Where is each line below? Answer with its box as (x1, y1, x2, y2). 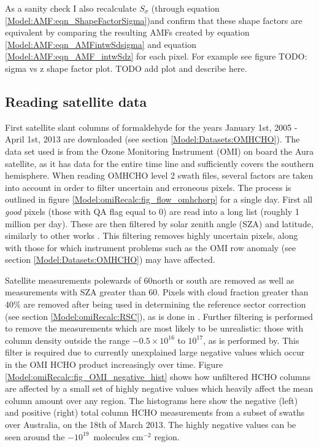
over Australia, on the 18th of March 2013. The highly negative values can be (5, 418, 296, 431)
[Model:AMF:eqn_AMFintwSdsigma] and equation (5, 37, 197, 50)
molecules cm (93, 430, 144, 443)
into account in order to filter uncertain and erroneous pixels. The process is (5, 181, 291, 193)
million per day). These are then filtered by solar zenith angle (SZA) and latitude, (5, 217, 313, 230)
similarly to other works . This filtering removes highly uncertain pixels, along (5, 229, 298, 242)
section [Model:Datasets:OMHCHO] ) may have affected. (5, 253, 215, 266)
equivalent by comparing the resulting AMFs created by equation (5, 26, 250, 39)
